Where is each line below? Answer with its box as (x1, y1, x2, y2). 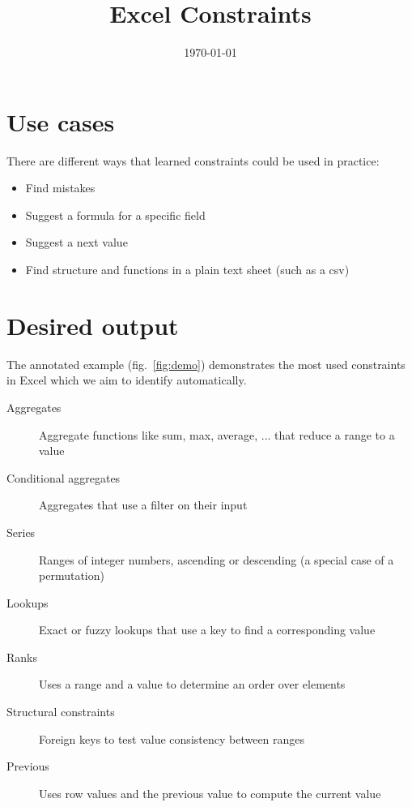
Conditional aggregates (6, 469, 121, 486)
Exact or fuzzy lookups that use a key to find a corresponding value (39, 621, 376, 638)
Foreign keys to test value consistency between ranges (39, 730, 305, 747)
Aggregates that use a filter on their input (39, 496, 248, 513)
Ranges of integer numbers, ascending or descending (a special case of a (39, 551, 394, 568)
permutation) (39, 567, 104, 584)
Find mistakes (25, 179, 96, 196)
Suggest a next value (25, 234, 128, 251)
